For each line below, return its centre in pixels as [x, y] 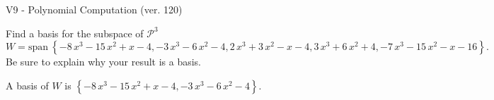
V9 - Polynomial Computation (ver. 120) [94, 9]
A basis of [27, 85]
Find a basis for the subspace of [75, 33]
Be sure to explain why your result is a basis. [104, 62]
